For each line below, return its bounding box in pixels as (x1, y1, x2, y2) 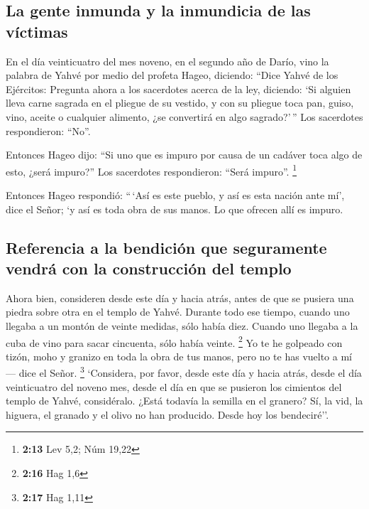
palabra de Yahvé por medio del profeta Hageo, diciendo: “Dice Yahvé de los (6, 68, 338, 82)
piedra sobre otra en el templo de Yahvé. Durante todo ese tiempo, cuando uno (6, 304, 350, 319)
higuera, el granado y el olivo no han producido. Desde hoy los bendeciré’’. (6, 407, 329, 422)
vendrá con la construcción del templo (6, 257, 292, 279)
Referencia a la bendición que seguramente (6, 236, 327, 258)
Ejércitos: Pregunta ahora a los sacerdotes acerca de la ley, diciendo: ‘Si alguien (6, 81, 351, 96)
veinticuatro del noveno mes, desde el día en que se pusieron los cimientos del (6, 379, 342, 394)
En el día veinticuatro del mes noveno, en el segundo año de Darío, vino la (6, 53, 329, 68)
